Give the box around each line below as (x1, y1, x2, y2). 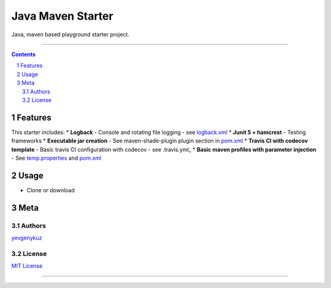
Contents (11, 50, 36, 58)
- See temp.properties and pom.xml (11, 154, 102, 162)
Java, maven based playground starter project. (11, 31, 130, 38)
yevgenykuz (11, 234, 42, 242)
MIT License (11, 262, 43, 270)
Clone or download (26, 186, 75, 193)
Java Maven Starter (11, 9, 113, 23)
